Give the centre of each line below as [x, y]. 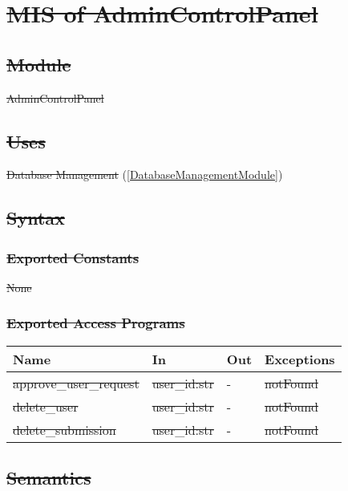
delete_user [46, 406]
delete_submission [65, 429]
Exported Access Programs [96, 323]
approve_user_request [76, 383]
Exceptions [300, 359]
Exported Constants [73, 257]
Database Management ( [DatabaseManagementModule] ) [145, 174]
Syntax [36, 218]
